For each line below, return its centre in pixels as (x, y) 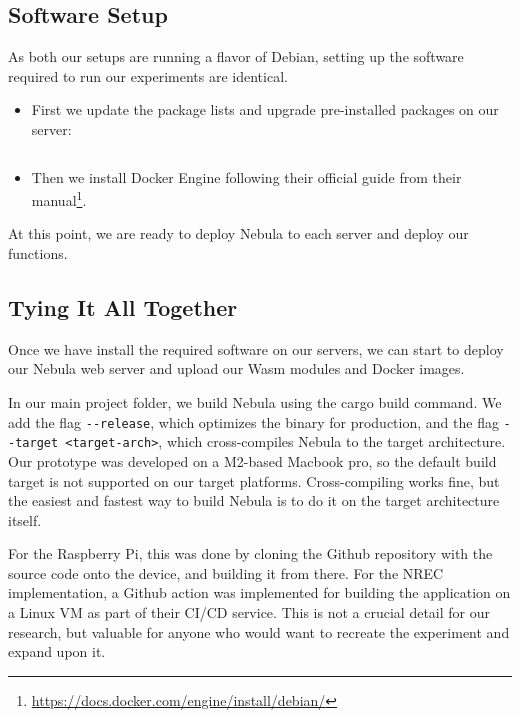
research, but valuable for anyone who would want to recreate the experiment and (259, 631)
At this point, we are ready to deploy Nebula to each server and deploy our (238, 233)
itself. (25, 519)
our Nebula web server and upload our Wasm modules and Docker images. (236, 368)
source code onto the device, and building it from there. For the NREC (226, 572)
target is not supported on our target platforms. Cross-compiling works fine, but (254, 480)
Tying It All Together (123, 307)
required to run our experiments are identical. (148, 75)
